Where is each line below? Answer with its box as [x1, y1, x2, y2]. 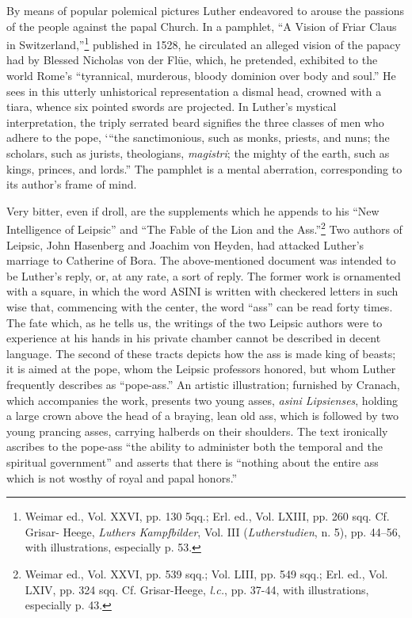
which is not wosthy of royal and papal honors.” [6, 469, 238, 486]
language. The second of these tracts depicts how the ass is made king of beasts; [6, 345, 396, 361]
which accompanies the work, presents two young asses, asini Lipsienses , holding [6, 391, 398, 408]
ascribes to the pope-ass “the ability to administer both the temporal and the [6, 438, 383, 455]
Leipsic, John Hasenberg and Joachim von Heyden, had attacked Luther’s [6, 236, 364, 253]
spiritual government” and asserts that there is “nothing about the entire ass [6, 453, 379, 470]
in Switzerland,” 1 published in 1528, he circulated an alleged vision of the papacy [6, 34, 401, 52]
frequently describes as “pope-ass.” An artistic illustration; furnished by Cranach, [6, 376, 400, 392]
